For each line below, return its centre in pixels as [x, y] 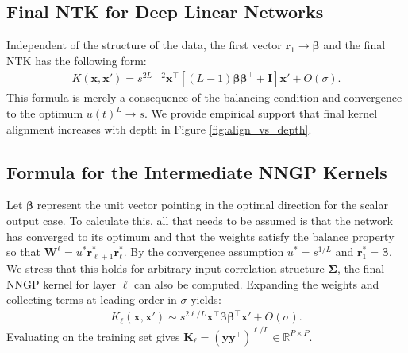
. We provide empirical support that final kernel [261, 113]
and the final [354, 45]
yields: [206, 299]
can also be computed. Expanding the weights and [257, 283]
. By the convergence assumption [204, 252]
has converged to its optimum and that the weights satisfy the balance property [200, 236]
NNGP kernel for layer [62, 283]
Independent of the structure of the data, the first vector [144, 45]
